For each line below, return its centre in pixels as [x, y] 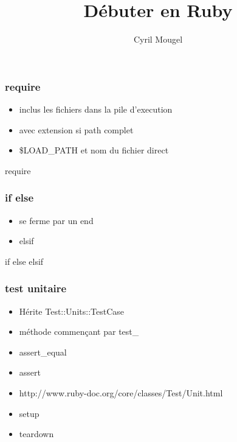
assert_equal [43, 352]
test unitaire [36, 288]
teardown [36, 434]
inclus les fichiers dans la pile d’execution [96, 109]
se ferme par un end [56, 220]
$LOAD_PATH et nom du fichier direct [94, 150]
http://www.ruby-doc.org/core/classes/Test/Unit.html [121, 392]
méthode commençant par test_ [79, 331]
